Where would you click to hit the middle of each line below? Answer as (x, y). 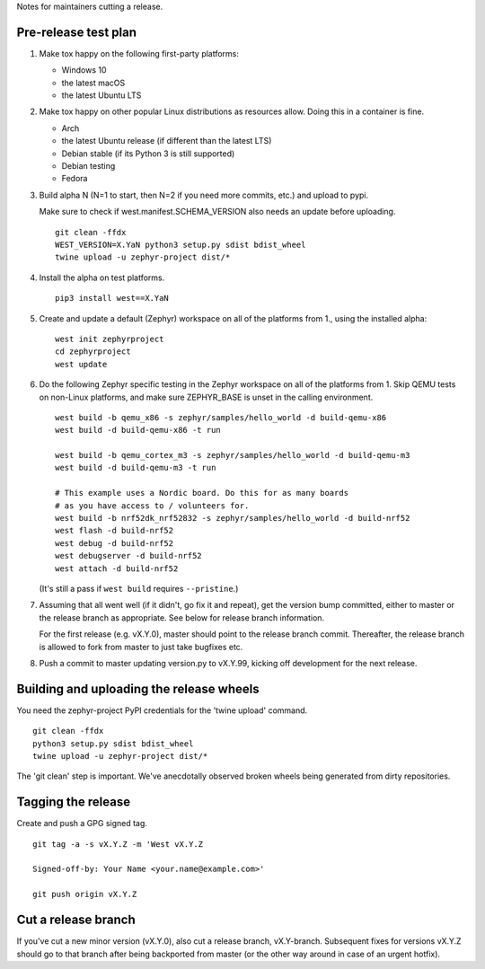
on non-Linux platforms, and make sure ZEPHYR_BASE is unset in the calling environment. (206, 397)
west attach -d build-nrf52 (117, 568)
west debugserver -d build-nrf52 (128, 556)
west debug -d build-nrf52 (115, 543)
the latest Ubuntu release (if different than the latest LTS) (167, 141)
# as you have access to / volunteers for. (152, 506)
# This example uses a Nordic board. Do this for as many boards (202, 493)
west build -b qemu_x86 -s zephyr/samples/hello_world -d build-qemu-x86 (221, 417)
